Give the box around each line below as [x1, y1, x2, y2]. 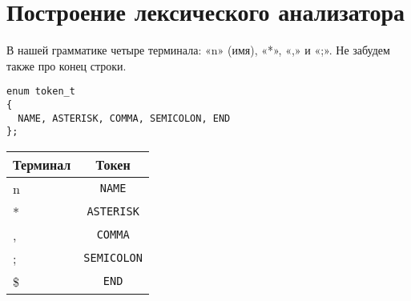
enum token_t [6, 86, 75, 98]
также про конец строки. [6, 57, 127, 74]
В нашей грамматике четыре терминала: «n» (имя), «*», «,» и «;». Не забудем [6, 42, 390, 58]
